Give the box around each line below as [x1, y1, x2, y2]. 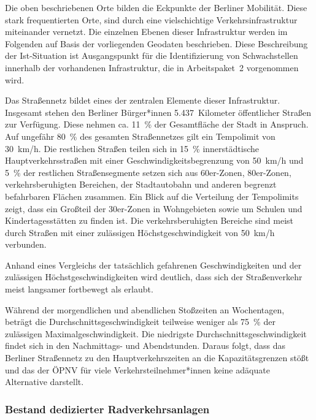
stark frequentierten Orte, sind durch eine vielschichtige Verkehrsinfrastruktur [5, 13, 298, 26]
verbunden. [5, 238, 47, 251]
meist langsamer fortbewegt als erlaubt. [5, 283, 153, 296]
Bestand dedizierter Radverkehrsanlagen [5, 401, 210, 416]
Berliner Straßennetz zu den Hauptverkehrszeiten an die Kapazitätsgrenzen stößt [5, 351, 309, 364]
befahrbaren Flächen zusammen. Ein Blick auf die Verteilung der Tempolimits [5, 189, 299, 202]
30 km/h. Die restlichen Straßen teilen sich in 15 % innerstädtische [5, 142, 259, 155]
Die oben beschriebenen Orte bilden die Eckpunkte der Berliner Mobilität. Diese [5, 1, 307, 13]
